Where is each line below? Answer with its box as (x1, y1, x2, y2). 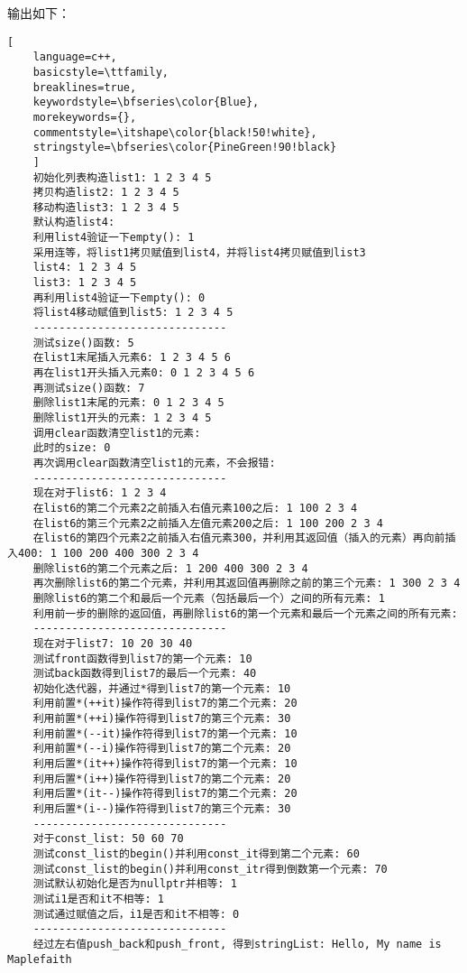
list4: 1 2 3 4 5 (32, 261, 137, 274)
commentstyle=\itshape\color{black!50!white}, (32, 125, 317, 139)
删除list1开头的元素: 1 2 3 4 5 (32, 412, 212, 424)
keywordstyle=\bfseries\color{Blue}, (32, 96, 260, 109)
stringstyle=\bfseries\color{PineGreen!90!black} (32, 141, 337, 154)
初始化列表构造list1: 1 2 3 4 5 (32, 171, 212, 184)
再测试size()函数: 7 (32, 381, 145, 394)
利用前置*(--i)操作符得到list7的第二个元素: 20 (32, 742, 291, 755)
